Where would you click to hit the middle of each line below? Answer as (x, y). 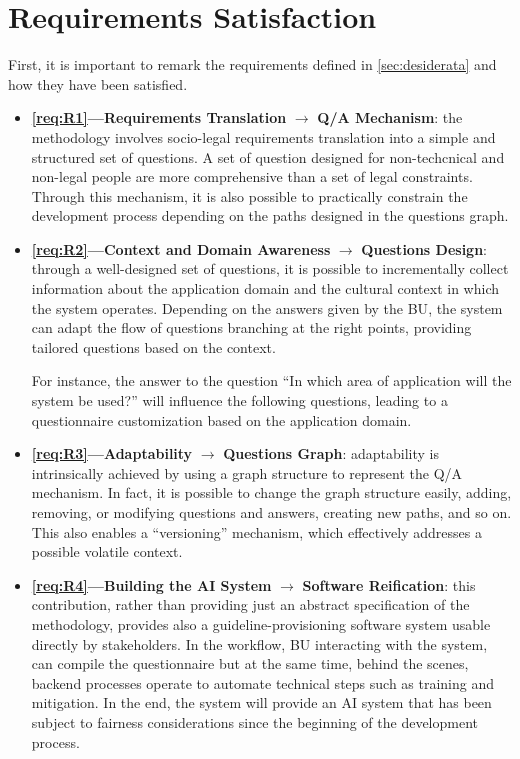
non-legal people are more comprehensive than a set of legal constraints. (252, 176)
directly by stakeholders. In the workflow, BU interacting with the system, (259, 643)
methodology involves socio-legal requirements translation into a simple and (263, 136)
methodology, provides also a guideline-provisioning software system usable (261, 623)
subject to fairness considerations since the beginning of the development (255, 721)
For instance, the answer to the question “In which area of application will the (271, 380)
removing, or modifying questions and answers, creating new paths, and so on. (271, 512)
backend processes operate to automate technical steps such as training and (263, 682)
